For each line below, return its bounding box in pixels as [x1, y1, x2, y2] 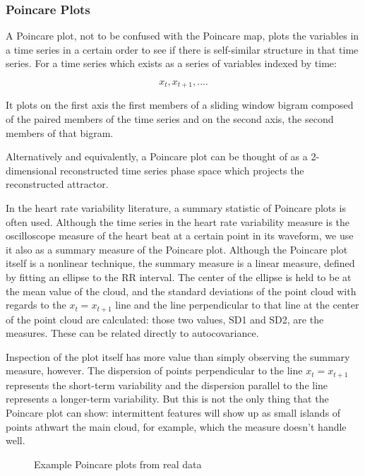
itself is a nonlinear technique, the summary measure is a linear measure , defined [6, 256, 355, 270]
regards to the [6, 297, 66, 312]
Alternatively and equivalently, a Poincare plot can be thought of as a [6, 149, 308, 164]
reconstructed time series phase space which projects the [60, 162, 304, 177]
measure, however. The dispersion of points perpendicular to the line [6, 363, 303, 378]
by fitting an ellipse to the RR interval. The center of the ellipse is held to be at [6, 269, 352, 284]
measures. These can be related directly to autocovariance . [6, 326, 259, 340]
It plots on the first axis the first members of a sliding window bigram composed [6, 97, 354, 112]
